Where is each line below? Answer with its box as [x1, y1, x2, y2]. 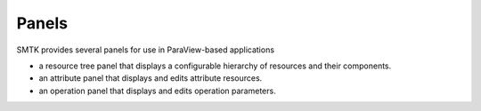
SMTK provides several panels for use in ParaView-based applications [16, 44, 275, 55]
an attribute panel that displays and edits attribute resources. [38, 73, 263, 83]
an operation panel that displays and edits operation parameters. [38, 85, 276, 96]
